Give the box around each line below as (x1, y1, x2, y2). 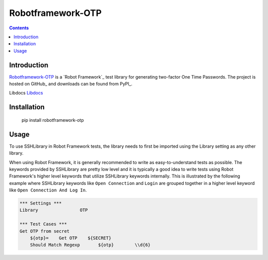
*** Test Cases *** (19, 221, 67, 227)
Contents (9, 25, 29, 31)
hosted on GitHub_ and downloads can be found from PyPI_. (9, 81, 133, 87)
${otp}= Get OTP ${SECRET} (30, 235, 112, 241)
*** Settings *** (19, 200, 62, 206)
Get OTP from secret (19, 228, 69, 234)
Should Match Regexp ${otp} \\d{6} (30, 242, 151, 248)
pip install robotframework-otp (21, 117, 84, 123)
